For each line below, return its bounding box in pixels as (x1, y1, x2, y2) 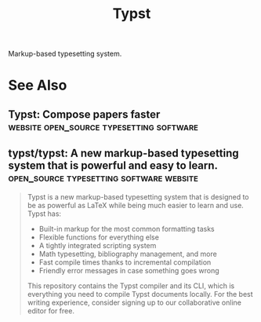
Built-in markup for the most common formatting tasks (38, 224, 215, 233)
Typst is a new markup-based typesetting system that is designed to (27, 192, 249, 201)
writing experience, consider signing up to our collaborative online (27, 298, 241, 307)
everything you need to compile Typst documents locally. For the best (27, 289, 253, 298)
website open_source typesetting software (8, 119, 198, 134)
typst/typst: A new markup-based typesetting (8, 147, 239, 160)
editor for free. (27, 306, 74, 315)
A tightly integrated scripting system (38, 240, 157, 250)
